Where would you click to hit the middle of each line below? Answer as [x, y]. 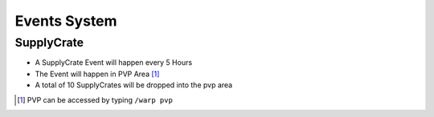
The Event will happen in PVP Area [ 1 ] [97, 74]
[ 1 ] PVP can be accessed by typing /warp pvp [95, 99]
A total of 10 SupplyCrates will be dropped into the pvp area [134, 85]
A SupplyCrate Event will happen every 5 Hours [114, 63]
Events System [66, 21]
